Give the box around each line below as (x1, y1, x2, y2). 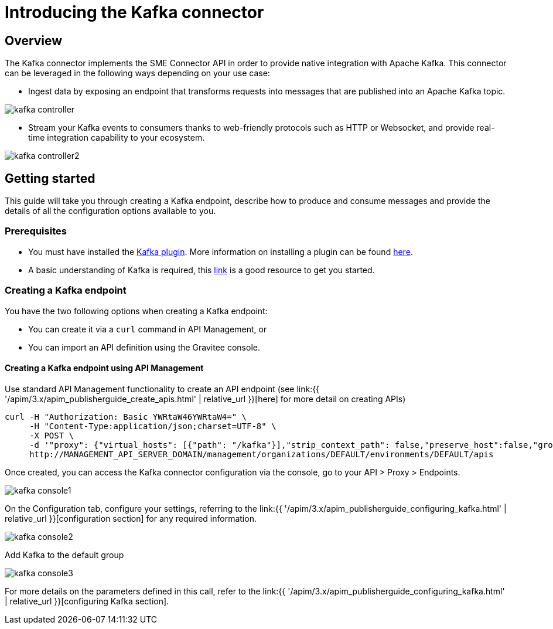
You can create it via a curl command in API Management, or (28, 324, 267, 334)
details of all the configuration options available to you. (5, 206, 216, 216)
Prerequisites (5, 225, 67, 237)
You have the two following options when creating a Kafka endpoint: (5, 305, 268, 316)
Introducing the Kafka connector (5, 2, 264, 22)
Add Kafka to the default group (5, 549, 124, 560)
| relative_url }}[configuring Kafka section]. (5, 596, 169, 606)
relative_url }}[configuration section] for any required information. (5, 513, 257, 523)
